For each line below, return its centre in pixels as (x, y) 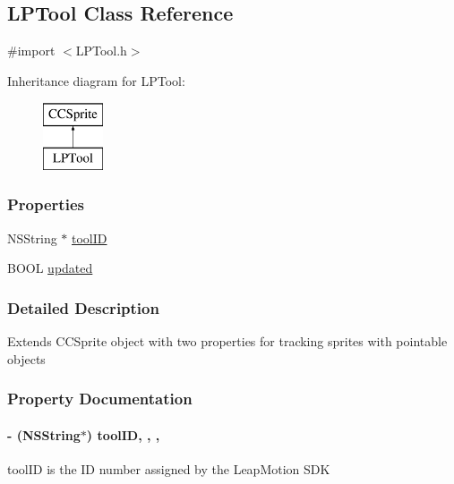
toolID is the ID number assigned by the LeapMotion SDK (169, 469)
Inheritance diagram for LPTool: (96, 80)
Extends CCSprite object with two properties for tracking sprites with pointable (227, 341)
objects (26, 358)
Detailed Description (83, 307)
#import (31, 51)
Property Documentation (100, 399)
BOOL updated (50, 268)
